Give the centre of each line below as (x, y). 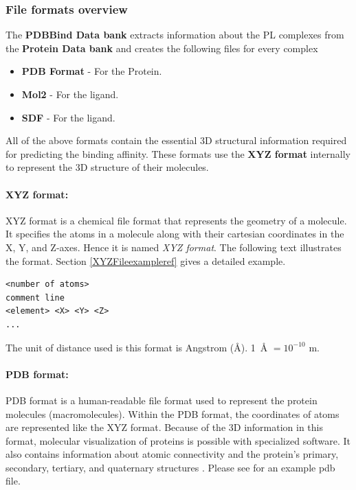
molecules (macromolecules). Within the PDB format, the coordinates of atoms (173, 413)
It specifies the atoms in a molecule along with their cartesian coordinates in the (175, 234)
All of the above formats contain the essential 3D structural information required (176, 140)
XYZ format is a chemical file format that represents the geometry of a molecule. (176, 220)
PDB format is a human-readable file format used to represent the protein (162, 400)
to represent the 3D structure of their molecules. (107, 167)
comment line (35, 297)
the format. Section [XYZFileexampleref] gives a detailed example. (146, 260)
